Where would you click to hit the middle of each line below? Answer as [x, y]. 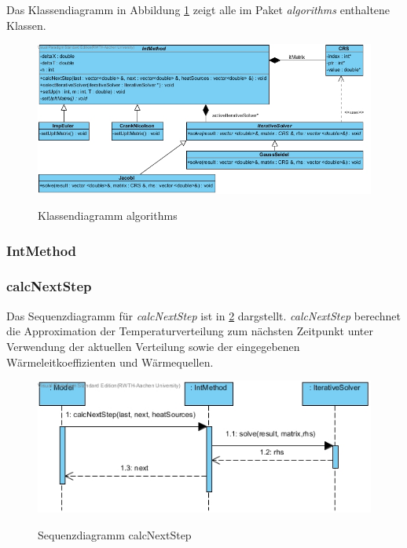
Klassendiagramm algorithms [108, 216]
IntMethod [42, 250]
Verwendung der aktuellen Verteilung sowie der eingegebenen [153, 346]
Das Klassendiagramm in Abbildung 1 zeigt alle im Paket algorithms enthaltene [198, 9]
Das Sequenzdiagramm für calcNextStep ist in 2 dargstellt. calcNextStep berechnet [203, 315]
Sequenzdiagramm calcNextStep [115, 535]
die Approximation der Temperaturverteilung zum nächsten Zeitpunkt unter [190, 331]
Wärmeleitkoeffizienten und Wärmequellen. [110, 362]
